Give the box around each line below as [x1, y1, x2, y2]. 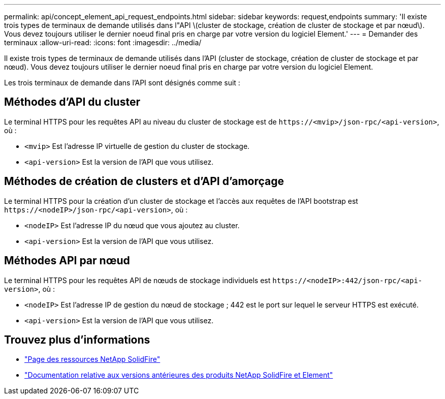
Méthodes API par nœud [4, 254, 130, 267]
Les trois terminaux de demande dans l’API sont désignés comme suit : [4, 78, 240, 87]
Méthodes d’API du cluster [4, 96, 141, 109]
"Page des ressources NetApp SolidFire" [24, 355, 161, 364]
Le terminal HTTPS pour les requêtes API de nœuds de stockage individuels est [4, 275, 271, 285]
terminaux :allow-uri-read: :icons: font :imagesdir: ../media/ [4, 38, 202, 47]
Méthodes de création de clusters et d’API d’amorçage [4, 175, 284, 188]
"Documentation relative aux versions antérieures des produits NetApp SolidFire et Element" [24, 371, 333, 380]
